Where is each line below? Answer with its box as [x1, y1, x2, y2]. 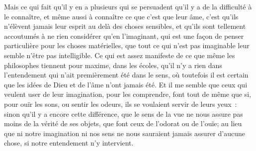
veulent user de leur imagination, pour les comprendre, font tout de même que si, [4, 89, 252, 99]
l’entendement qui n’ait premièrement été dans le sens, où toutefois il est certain [4, 70, 249, 80]
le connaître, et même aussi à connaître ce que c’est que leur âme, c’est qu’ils [4, 11, 239, 21]
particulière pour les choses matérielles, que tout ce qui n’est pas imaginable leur [4, 40, 250, 51]
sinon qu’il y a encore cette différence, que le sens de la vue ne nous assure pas [4, 108, 243, 119]
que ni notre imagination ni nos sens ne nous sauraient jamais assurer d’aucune [4, 128, 245, 138]
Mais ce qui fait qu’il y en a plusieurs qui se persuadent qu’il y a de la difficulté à [4, 1, 252, 11]
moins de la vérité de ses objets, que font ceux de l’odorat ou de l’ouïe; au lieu [4, 118, 242, 129]
